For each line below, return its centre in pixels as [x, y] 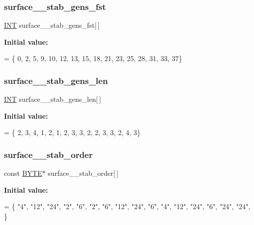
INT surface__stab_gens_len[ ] [53, 99]
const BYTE [23, 173]
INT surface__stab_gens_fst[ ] [52, 25]
